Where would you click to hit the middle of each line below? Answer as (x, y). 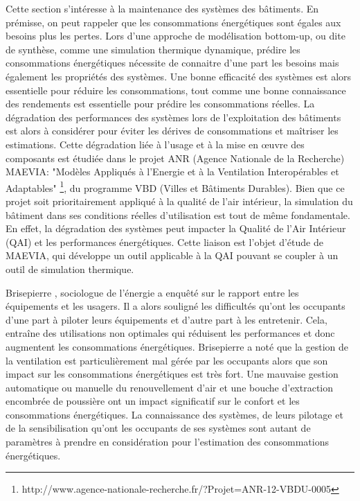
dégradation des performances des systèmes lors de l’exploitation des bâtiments (173, 117)
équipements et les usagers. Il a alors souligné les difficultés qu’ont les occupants (175, 306)
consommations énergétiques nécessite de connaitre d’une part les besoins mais (172, 63)
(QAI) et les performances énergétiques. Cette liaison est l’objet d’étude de (164, 241)
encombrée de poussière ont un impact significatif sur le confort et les (153, 401)
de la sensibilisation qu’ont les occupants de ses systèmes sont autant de (158, 428)
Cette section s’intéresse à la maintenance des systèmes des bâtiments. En (162, 8)
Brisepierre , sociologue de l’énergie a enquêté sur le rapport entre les (152, 292)
